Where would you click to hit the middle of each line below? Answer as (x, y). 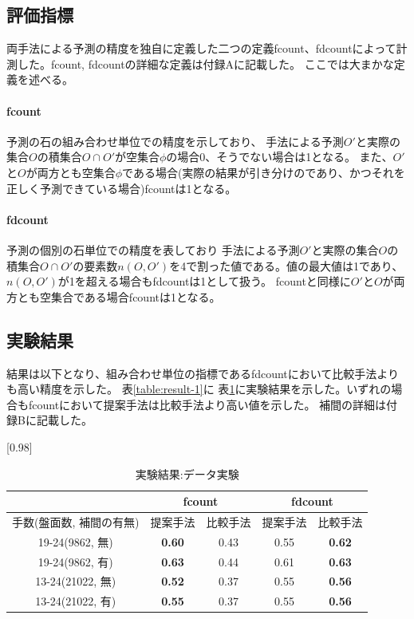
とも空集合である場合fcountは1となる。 (119, 296)
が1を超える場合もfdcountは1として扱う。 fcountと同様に (204, 281)
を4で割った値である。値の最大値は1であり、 (286, 265)
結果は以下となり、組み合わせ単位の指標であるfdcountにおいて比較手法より (203, 373)
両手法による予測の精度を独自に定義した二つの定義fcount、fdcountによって (201, 48)
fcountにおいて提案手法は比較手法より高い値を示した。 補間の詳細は (207, 404)
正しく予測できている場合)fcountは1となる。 (122, 188)
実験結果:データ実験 (187, 473)
